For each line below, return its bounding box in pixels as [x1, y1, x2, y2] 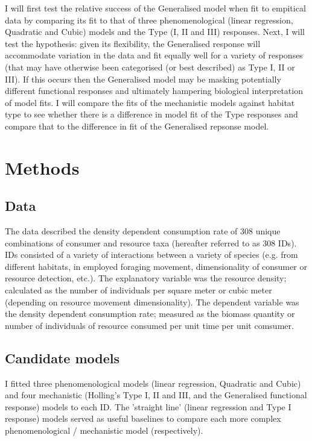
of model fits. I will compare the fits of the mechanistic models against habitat [5, 96, 295, 108]
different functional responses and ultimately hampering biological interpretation [5, 84, 303, 97]
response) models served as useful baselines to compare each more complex [5, 412, 281, 425]
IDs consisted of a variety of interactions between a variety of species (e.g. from [5, 248, 298, 261]
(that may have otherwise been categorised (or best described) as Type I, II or [5, 60, 295, 73]
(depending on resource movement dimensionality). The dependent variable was [5, 295, 299, 308]
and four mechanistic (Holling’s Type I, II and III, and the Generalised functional [5, 389, 307, 401]
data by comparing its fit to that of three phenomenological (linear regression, [5, 13, 293, 26]
